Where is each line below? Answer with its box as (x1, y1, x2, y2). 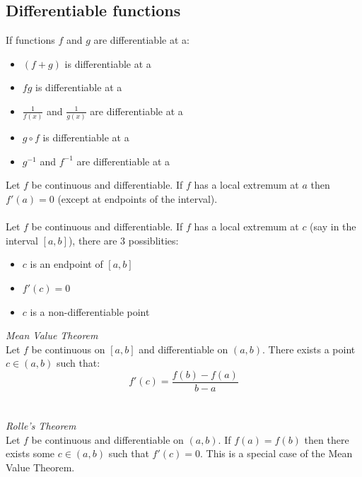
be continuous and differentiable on (31, 432, 184, 447)
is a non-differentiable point (30, 304, 150, 319)
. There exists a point (262, 341, 356, 356)
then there (304, 432, 349, 447)
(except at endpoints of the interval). (57, 192, 218, 206)
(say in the (310, 219, 356, 234)
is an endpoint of (30, 257, 103, 271)
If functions (6, 33, 55, 47)
